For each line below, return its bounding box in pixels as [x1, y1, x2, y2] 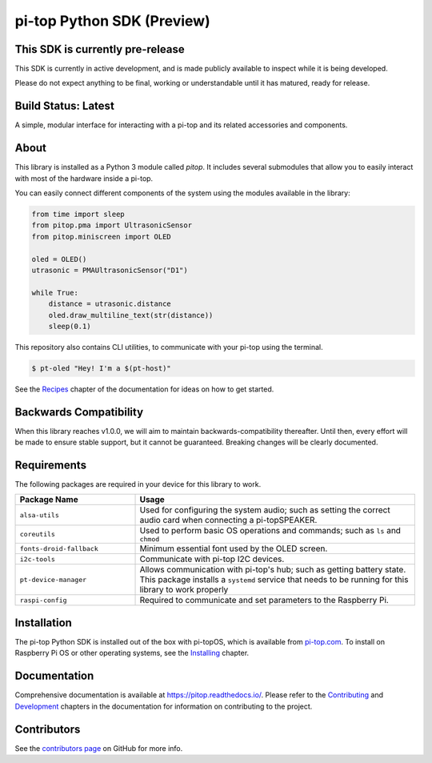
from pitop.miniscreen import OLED [31, 232, 171, 241]
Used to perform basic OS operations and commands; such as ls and [139, 525, 402, 536]
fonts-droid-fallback [19, 544, 99, 552]
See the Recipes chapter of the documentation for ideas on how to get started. [14, 384, 274, 394]
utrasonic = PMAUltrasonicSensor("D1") [31, 265, 188, 275]
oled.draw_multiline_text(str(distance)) [48, 311, 214, 319]
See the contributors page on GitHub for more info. [14, 743, 183, 753]
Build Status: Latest [14, 99, 115, 113]
